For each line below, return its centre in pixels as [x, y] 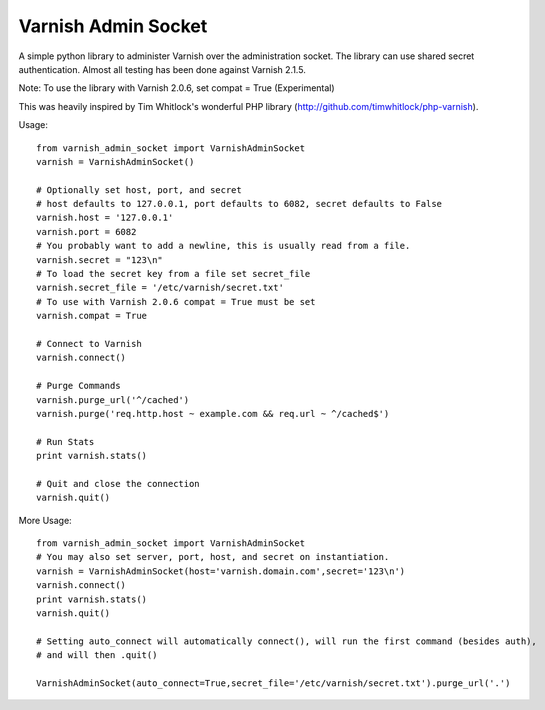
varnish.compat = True [92, 316]
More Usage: [45, 520]
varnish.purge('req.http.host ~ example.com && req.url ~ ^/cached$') [213, 413]
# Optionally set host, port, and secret [139, 189]
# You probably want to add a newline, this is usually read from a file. [223, 246]
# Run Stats [65, 441]
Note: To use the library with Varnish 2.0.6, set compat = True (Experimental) [176, 88]
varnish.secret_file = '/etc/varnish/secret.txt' [160, 288]
